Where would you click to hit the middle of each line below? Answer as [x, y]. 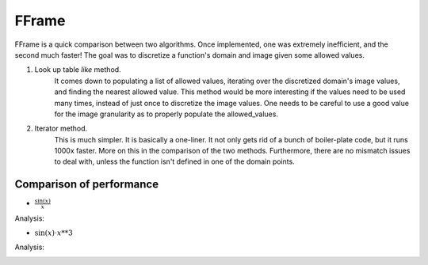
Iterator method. [61, 129]
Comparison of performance [86, 185]
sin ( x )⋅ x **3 [53, 233]
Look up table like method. [78, 70]
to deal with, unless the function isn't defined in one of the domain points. [174, 161]
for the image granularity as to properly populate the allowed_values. [166, 114]
